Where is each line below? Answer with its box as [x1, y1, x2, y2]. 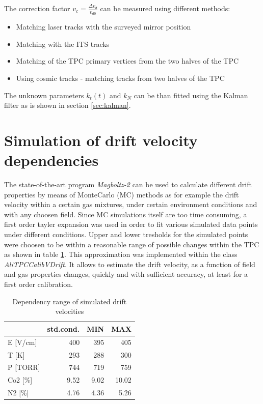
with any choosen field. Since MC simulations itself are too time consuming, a [4, 209, 247, 219]
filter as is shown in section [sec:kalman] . [4, 100, 131, 110]
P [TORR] [8, 362, 40, 372]
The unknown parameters [4, 90, 84, 100]
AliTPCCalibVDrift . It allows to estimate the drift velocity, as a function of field [4, 258, 255, 269]
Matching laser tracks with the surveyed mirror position [16, 21, 191, 32]
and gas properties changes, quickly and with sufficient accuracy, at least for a [4, 269, 248, 279]
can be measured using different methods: [100, 3, 230, 13]
